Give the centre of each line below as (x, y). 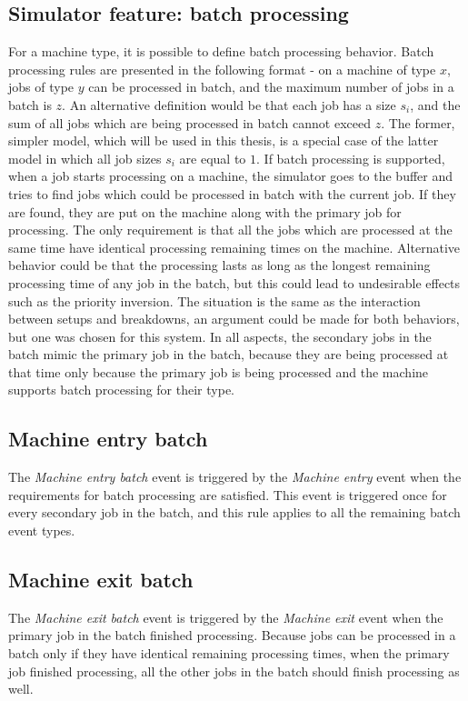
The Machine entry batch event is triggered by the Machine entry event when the (235, 477)
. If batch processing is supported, (351, 158)
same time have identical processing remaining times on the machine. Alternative (234, 247)
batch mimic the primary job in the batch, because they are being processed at (229, 354)
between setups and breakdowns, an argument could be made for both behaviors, (234, 319)
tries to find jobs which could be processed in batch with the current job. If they (232, 193)
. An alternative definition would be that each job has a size (229, 104)
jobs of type (41, 87)
